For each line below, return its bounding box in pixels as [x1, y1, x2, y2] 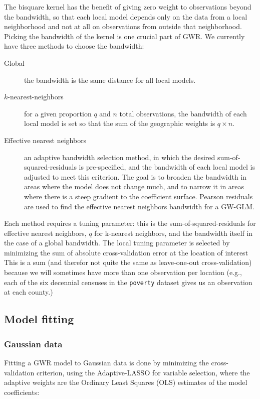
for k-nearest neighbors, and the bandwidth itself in [94, 227, 253, 238]
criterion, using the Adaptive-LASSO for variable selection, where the [36, 367, 250, 377]
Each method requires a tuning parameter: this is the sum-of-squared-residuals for [4, 218, 256, 228]
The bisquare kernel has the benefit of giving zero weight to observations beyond [4, 2, 251, 12]
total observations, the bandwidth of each [119, 108, 247, 118]
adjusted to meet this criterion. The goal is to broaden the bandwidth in [24, 171, 247, 182]
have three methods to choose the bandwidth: [4, 41, 144, 51]
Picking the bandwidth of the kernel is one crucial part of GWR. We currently [4, 31, 245, 41]
